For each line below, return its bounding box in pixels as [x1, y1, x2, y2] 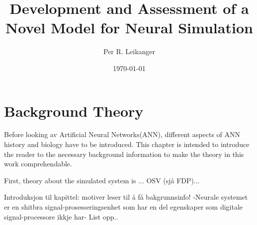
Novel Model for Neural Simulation [5, 17, 253, 38]
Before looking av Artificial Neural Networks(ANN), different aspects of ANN [4, 129, 241, 140]
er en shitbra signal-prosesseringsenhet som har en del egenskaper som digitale [4, 202, 243, 212]
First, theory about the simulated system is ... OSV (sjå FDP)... [4, 175, 200, 185]
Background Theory [4, 100, 144, 121]
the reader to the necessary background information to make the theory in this [4, 149, 244, 159]
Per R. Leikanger [103, 46, 156, 57]
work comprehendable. [4, 158, 72, 169]
